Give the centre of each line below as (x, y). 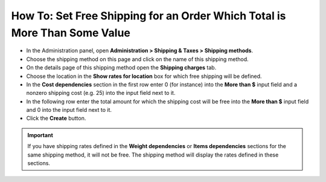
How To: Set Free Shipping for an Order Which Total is (149, 16)
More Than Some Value (71, 33)
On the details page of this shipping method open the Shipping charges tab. (121, 68)
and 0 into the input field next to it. (69, 110)
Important (40, 135)
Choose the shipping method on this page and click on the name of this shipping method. (137, 59)
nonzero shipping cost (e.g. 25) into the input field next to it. (101, 93)
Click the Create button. (56, 119)
